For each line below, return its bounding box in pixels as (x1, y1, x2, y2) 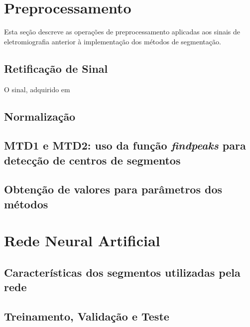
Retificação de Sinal (4, 60, 108, 76)
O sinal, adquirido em (4, 84, 70, 94)
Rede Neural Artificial (4, 230, 160, 251)
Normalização (4, 108, 76, 124)
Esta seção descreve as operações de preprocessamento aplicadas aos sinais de (4, 26, 240, 37)
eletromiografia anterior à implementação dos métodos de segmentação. (4, 36, 221, 46)
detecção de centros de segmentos (4, 152, 181, 167)
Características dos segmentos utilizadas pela (4, 265, 241, 280)
